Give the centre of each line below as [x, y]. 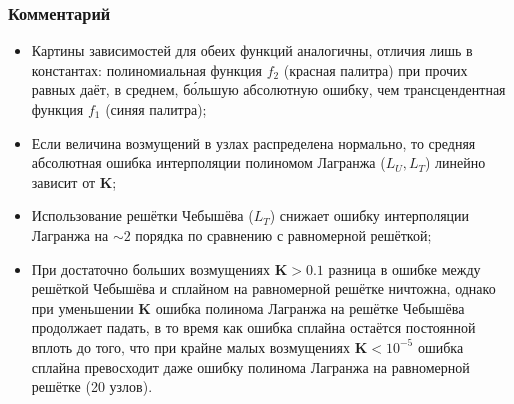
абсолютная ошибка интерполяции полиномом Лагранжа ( [208, 162]
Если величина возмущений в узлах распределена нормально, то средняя [253, 142]
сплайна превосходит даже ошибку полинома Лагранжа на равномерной [250, 366]
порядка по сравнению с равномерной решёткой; [283, 234]
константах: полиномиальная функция [146, 69]
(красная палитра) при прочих [375, 69]
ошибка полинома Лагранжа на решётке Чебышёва [310, 307]
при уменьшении [82, 307]
